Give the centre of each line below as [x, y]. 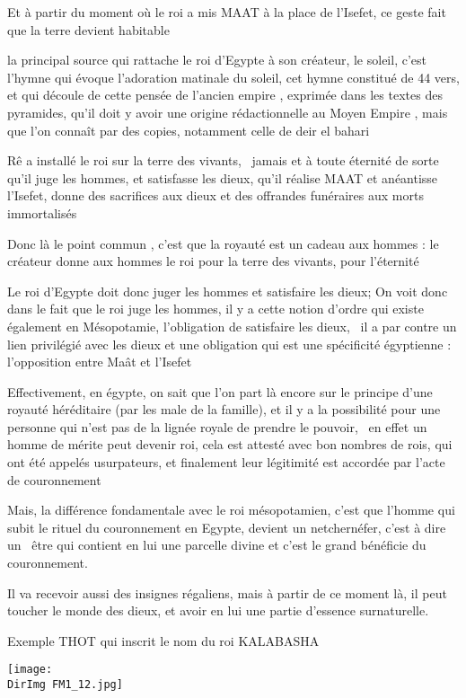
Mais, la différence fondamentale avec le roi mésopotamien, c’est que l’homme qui [231, 510]
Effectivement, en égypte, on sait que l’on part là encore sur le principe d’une [220, 391]
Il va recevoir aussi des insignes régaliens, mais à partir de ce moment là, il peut [227, 592]
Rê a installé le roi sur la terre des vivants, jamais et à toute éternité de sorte [223, 160]
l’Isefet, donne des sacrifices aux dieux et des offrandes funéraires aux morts [215, 195]
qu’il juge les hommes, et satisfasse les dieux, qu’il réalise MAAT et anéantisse [223, 177]
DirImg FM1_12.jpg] [65, 685]
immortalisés [42, 212]
